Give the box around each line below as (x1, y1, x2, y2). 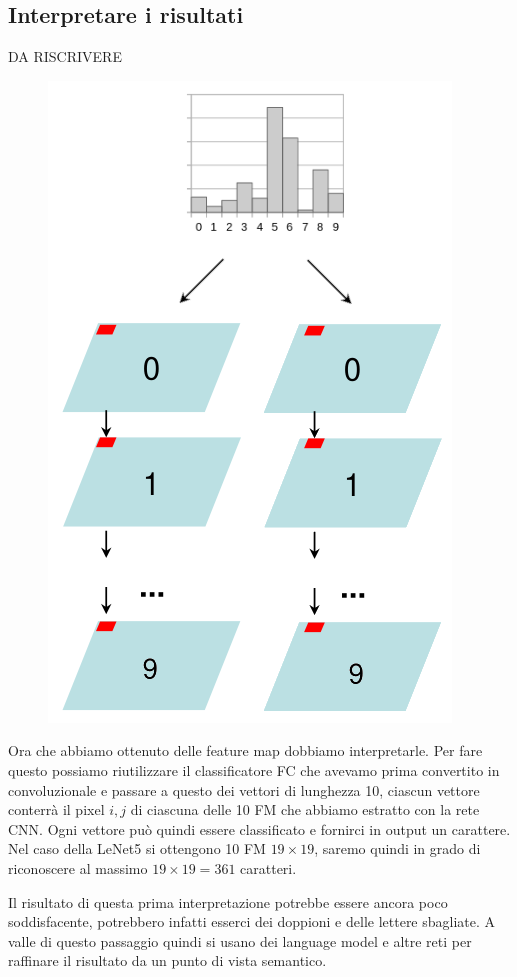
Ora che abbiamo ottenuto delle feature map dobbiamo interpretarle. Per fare (8, 740, 483, 761)
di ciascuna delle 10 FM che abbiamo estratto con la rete (130, 799, 480, 820)
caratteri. (240, 857, 297, 878)
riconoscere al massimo (8, 857, 148, 878)
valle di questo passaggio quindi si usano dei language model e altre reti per (8, 930, 472, 951)
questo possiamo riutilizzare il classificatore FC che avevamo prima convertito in (8, 759, 500, 780)
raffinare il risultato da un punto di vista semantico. (8, 950, 327, 971)
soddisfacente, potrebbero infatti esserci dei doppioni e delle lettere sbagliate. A (8, 911, 496, 932)
